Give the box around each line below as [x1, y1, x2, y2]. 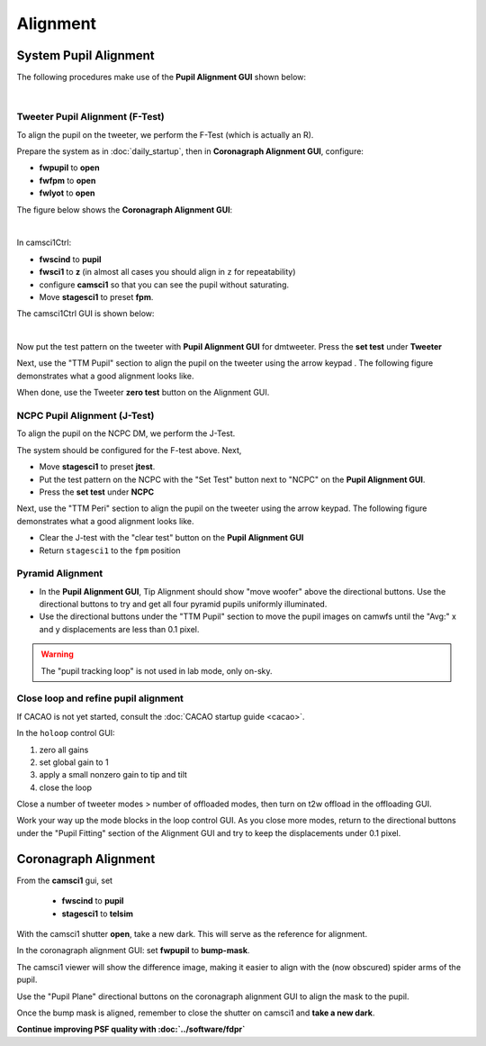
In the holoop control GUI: [16, 728, 116, 739]
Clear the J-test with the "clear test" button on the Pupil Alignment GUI [39, 532, 304, 543]
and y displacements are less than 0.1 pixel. [39, 623, 200, 634]
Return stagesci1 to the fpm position [39, 545, 181, 556]
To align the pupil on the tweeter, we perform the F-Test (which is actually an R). [16, 129, 314, 140]
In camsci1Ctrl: [16, 237, 72, 248]
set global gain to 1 [39, 757, 109, 768]
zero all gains [39, 744, 89, 755]
